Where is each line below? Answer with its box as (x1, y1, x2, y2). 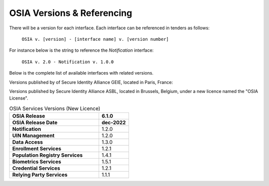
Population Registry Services (12, 152, 83, 159)
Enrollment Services (12, 145, 62, 152)
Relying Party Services (12, 172, 68, 179)
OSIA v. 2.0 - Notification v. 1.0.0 (21, 59, 114, 65)
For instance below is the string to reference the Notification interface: (9, 47, 154, 53)
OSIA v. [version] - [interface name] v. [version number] (21, 36, 169, 42)
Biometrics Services (12, 158, 62, 165)
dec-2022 (101, 119, 126, 126)
